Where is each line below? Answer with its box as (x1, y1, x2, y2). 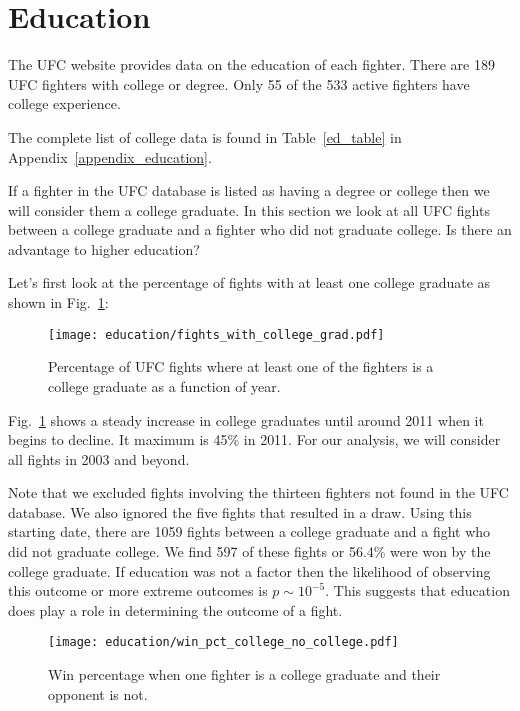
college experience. (8, 93, 121, 114)
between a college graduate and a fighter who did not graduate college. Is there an (8, 219, 512, 240)
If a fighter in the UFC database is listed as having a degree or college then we (8, 180, 490, 201)
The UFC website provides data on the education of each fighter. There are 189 (8, 54, 495, 75)
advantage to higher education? (8, 238, 200, 259)
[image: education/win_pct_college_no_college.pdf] (48, 635, 399, 650)
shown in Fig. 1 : (8, 292, 109, 313)
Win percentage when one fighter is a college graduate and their (48, 664, 441, 685)
